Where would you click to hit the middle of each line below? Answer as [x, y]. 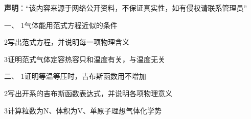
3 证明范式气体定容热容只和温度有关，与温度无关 [85, 59]
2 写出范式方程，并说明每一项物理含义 [67, 42]
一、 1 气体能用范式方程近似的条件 [61, 25]
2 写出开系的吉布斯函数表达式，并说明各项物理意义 [88, 93]
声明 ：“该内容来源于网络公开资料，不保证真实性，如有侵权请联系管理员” [126, 8]
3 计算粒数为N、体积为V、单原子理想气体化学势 [83, 110]
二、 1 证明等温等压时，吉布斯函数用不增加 [75, 76]
